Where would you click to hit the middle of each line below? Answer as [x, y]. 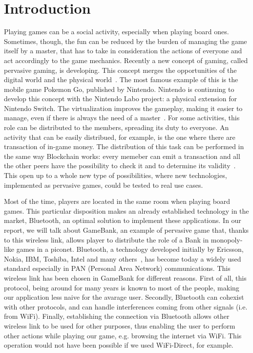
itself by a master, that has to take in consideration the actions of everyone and [123, 51]
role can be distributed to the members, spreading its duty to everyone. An [116, 127]
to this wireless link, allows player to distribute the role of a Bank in [106, 239]
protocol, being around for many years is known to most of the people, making [122, 287]
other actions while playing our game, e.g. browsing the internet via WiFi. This [123, 335]
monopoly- [227, 239]
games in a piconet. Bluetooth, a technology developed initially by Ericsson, [130, 249]
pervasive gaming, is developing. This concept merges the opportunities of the [120, 70]
